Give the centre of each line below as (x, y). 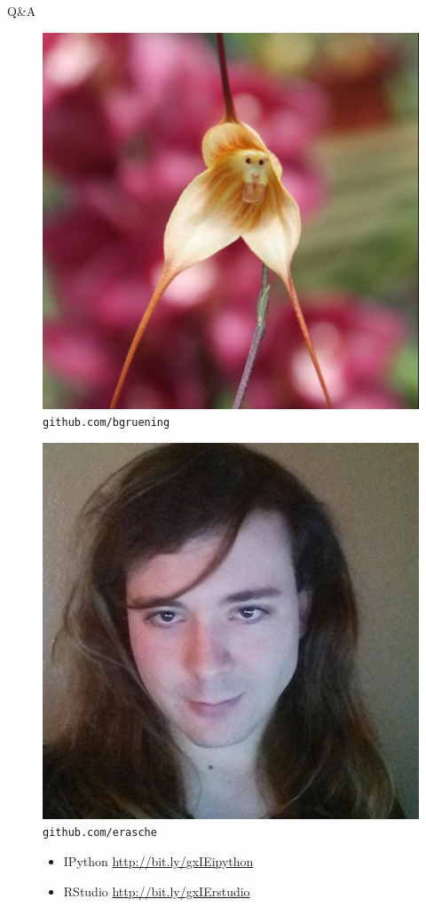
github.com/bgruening (106, 423)
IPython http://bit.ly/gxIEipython (158, 861)
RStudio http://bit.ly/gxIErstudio (157, 891)
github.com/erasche (100, 833)
